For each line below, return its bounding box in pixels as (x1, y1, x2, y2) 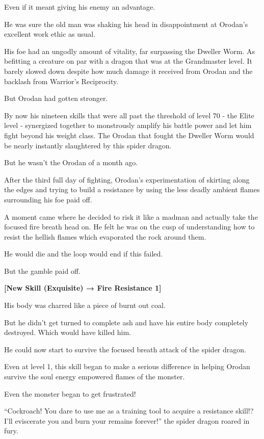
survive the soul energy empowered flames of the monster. (4, 371, 185, 382)
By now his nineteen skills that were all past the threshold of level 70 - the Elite (4, 110, 254, 120)
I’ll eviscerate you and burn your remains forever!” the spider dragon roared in (4, 415, 250, 426)
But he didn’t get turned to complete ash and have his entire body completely (4, 317, 249, 327)
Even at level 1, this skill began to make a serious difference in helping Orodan (4, 361, 250, 372)
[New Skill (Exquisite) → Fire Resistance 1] (4, 282, 162, 293)
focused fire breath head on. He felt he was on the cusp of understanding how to (4, 221, 255, 232)
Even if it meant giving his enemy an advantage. (4, 2, 155, 12)
